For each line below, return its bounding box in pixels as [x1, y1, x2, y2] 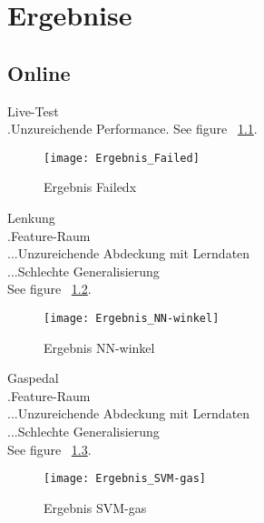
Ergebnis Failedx [44, 177, 137, 196]
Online [7, 58, 71, 86]
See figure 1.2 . [7, 279, 92, 298]
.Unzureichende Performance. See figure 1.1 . [7, 119, 258, 138]
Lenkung [7, 208, 55, 227]
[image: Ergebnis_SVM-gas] [44, 472, 206, 486]
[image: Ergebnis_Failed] [44, 151, 200, 165]
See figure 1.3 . [7, 439, 92, 458]
